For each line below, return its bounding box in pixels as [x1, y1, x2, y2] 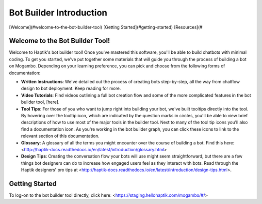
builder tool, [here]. [21, 99, 60, 105]
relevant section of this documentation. [21, 133, 99, 139]
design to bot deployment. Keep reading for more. [21, 85, 121, 92]
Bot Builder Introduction [9, 7, 108, 18]
